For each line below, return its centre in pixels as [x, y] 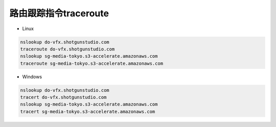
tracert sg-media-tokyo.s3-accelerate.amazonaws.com [88, 111]
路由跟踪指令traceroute [59, 13]
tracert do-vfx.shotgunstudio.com [63, 97]
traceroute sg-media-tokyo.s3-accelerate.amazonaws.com [92, 63]
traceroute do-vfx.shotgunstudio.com [67, 49]
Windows [32, 77]
